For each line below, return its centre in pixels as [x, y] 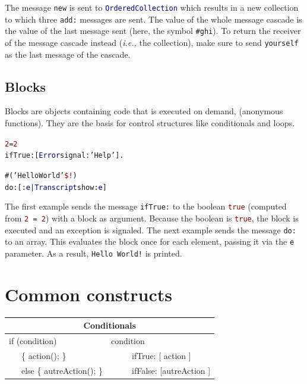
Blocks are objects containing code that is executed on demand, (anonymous [144, 111]
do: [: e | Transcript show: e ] [56, 187]
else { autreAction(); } [62, 370]
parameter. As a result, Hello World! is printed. [94, 253]
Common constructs [88, 294]
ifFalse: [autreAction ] [171, 370]
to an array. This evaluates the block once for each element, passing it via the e [150, 241]
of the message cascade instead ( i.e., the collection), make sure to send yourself [152, 42]
